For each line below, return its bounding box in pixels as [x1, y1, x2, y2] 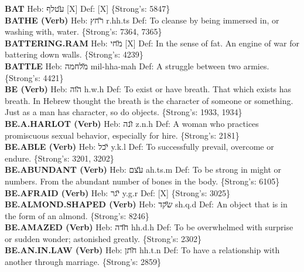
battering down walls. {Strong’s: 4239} [5, 48, 144, 61]
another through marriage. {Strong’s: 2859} [5, 256, 162, 268]
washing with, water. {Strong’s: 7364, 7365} [5, 25, 162, 38]
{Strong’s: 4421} [5, 71, 64, 83]
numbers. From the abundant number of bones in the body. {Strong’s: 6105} [5, 174, 280, 187]
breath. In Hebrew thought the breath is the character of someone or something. [5, 94, 293, 106]
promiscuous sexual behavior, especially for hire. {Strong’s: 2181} [5, 129, 240, 141]
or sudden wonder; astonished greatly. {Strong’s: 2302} [5, 232, 202, 244]
